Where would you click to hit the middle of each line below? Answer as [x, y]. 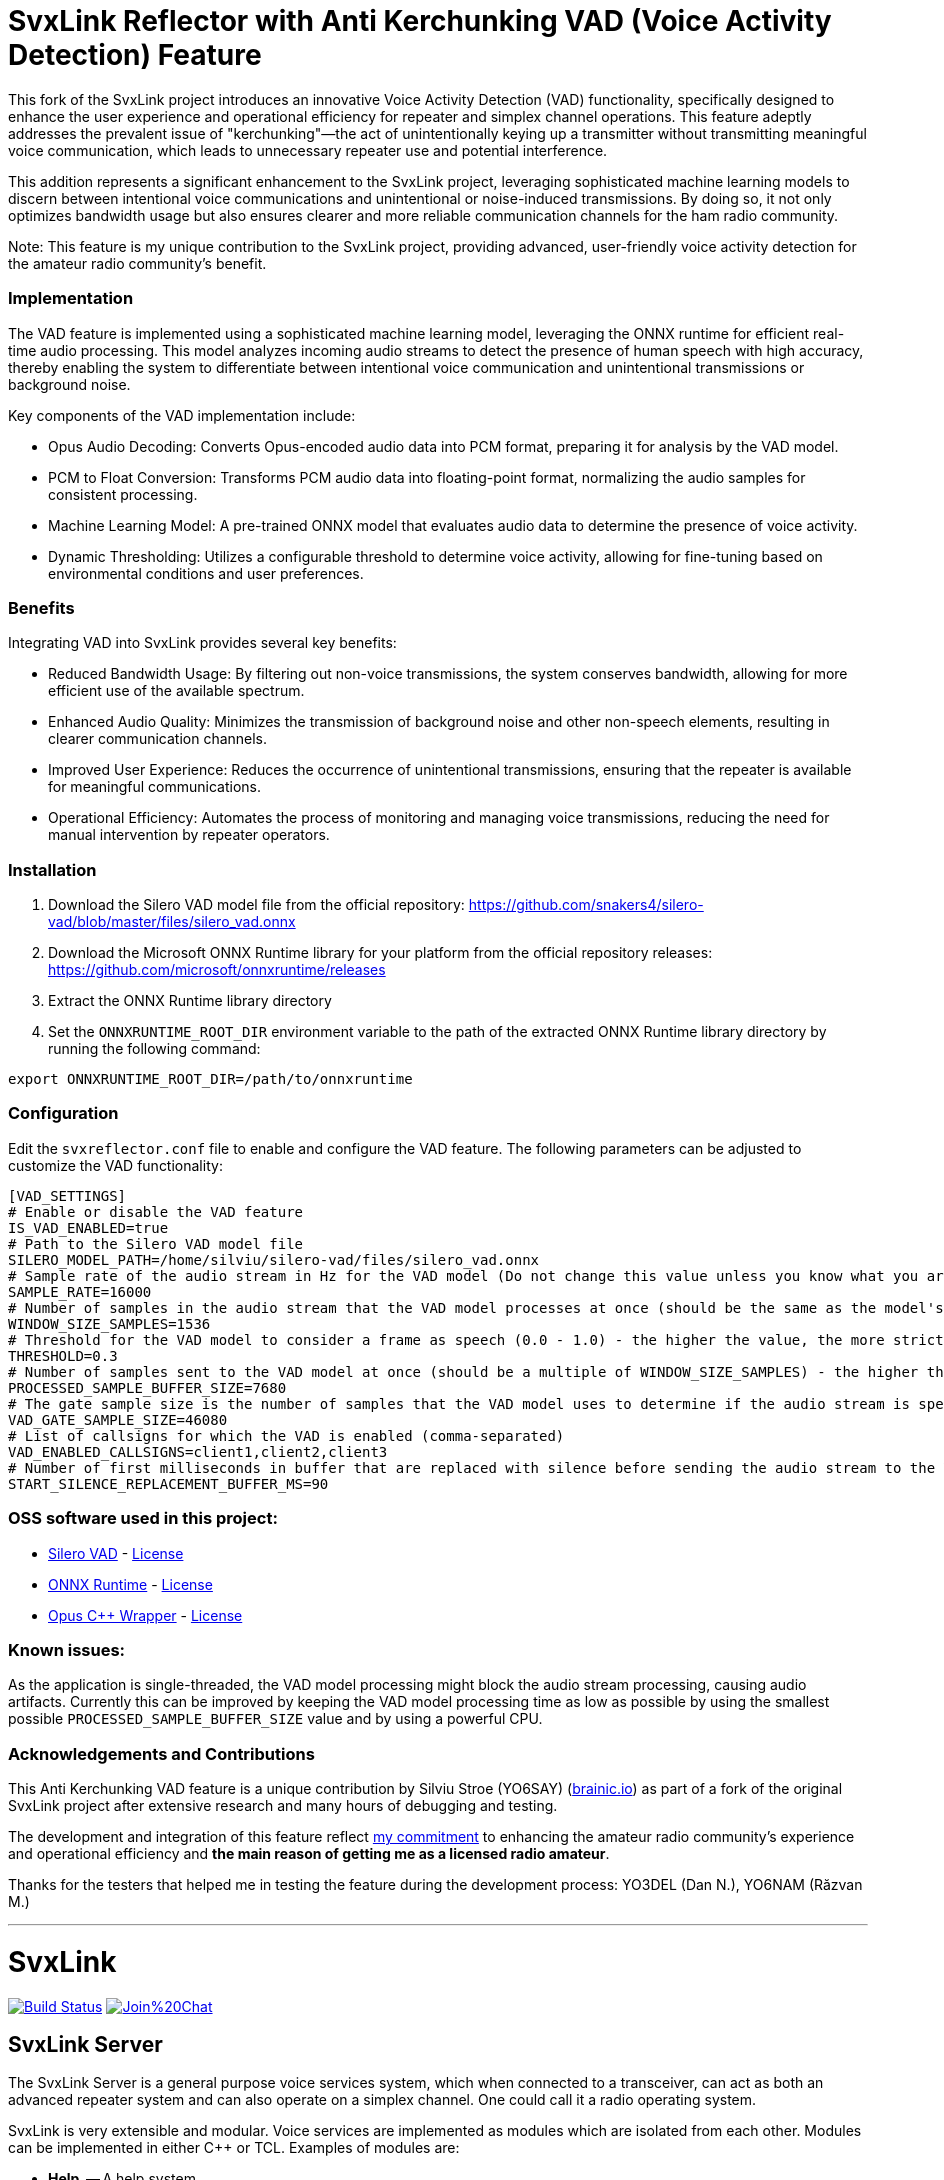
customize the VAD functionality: [115, 1165]
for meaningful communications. [155, 787]
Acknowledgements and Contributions [161, 1753]
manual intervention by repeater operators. [189, 835]
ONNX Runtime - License [130, 1584]
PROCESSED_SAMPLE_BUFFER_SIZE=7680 [147, 1387]
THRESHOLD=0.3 [63, 1355]
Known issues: [67, 1649]
